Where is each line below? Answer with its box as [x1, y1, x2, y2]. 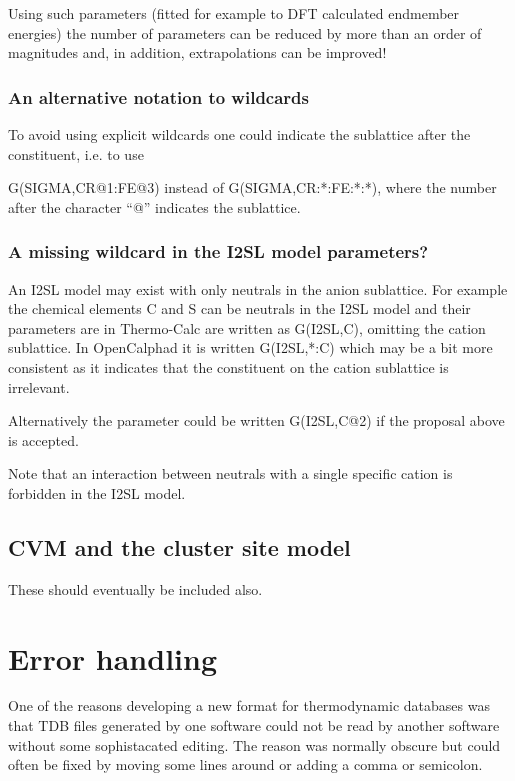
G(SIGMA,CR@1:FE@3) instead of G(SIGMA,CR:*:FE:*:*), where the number [8, 177, 497, 198]
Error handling [8, 637, 217, 678]
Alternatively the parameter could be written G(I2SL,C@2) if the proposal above [8, 410, 505, 431]
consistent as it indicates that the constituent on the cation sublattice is [8, 356, 449, 377]
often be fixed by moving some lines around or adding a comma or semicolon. [8, 754, 483, 775]
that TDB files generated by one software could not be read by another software [8, 715, 500, 736]
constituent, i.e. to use [8, 143, 144, 164]
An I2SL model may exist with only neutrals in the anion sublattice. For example [8, 278, 508, 299]
